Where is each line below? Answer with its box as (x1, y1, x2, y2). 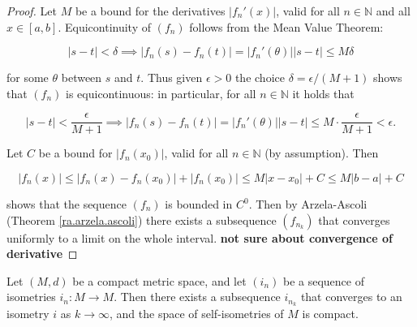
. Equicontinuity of (58, 18, 151, 35)
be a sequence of (282, 272, 364, 289)
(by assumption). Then (264, 144, 379, 161)
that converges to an (300, 288, 402, 305)
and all (376, 2, 411, 19)
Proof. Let (6, 2, 57, 19)
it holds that (292, 84, 355, 101)
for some (6, 69, 49, 86)
